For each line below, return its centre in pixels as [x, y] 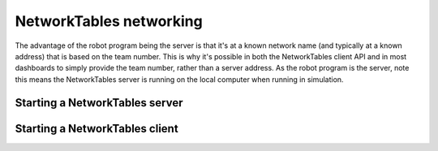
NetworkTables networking [109, 21]
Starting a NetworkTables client [97, 129]
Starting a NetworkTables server [99, 103]
